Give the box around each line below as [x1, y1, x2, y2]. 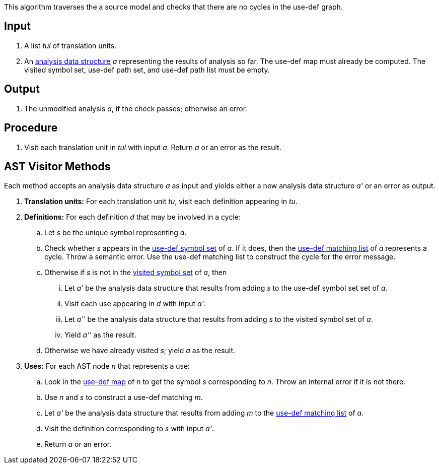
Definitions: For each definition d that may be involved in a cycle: [24, 213, 241, 222]
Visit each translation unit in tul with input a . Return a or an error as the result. [24, 143, 281, 152]
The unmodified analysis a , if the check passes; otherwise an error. [24, 104, 248, 113]
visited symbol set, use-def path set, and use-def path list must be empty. [24, 65, 270, 74]
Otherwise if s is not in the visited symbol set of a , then [44, 268, 227, 277]
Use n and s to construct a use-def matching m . [44, 393, 203, 402]
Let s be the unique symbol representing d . [44, 228, 187, 237]
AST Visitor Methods [4, 160, 111, 173]
